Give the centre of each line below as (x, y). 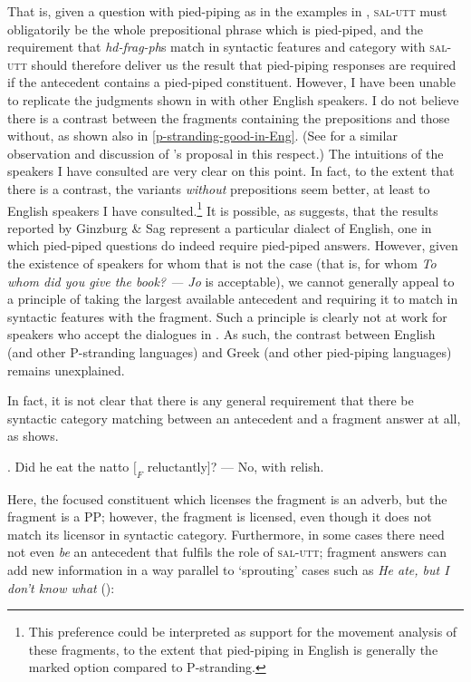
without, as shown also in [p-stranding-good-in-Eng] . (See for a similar (202, 136)
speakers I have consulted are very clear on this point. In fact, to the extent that (231, 171)
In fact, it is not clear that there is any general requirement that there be (211, 400)
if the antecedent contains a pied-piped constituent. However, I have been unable (231, 82)
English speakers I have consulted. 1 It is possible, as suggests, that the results (223, 209)
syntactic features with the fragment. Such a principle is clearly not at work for (227, 316)
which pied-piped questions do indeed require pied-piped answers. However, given (233, 245)
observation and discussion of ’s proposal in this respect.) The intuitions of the (226, 153)
